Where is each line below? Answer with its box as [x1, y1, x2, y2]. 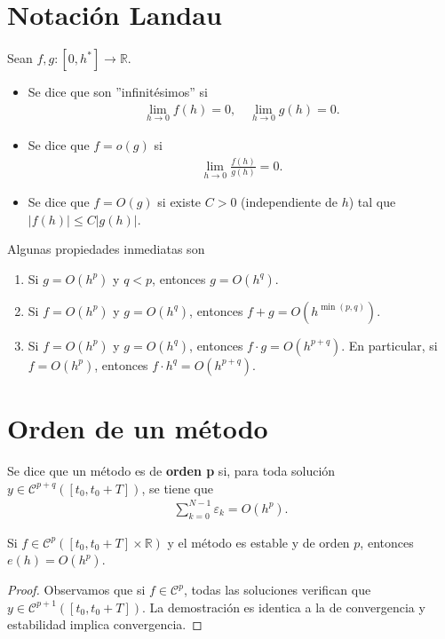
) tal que [348, 193, 396, 211]
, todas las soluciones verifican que [183, 580, 371, 599]
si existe [157, 193, 202, 211]
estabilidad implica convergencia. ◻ [7, 615, 203, 634]
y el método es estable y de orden [167, 532, 350, 551]
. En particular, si [341, 335, 438, 354]
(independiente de [241, 193, 338, 211]
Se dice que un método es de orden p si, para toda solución [7, 461, 336, 480]
